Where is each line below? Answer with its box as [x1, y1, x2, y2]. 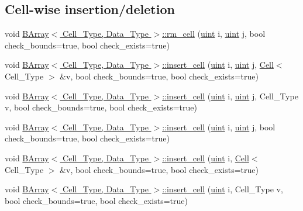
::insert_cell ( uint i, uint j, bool [162, 120, 276, 133]
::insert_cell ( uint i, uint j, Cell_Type [162, 89, 298, 102]
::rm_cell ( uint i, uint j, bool [162, 27, 266, 40]
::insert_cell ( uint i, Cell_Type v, [162, 183, 283, 195]
